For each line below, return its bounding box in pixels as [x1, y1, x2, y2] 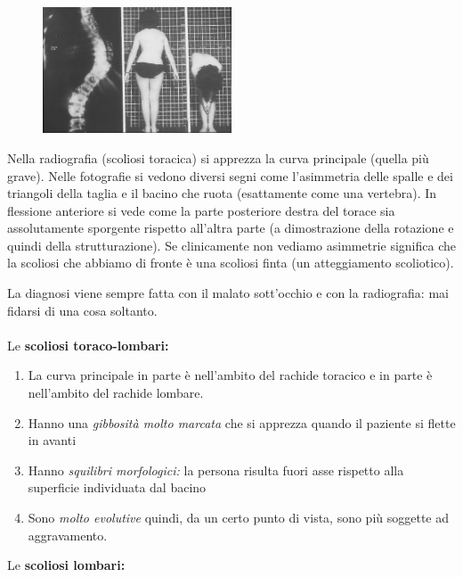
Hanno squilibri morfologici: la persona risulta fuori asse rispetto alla [28, 460, 404, 479]
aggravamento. [28, 525, 108, 544]
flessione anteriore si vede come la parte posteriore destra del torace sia [7, 201, 395, 219]
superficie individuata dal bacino [28, 478, 207, 497]
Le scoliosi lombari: [7, 556, 126, 574]
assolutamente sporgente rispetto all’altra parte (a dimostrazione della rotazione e [7, 218, 454, 237]
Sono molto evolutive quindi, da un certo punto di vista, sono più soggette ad [28, 508, 450, 527]
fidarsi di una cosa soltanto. [7, 301, 158, 319]
